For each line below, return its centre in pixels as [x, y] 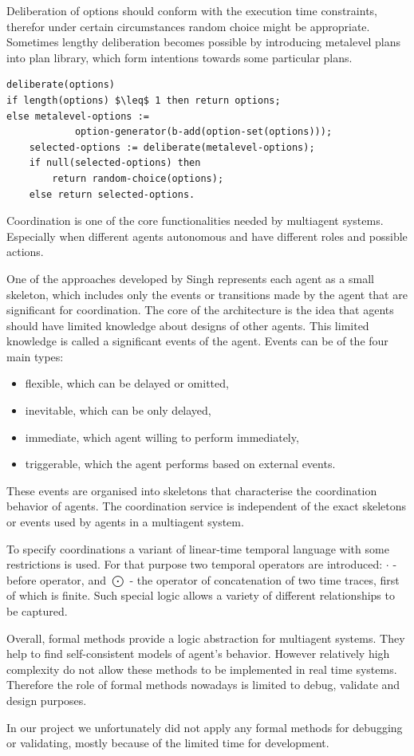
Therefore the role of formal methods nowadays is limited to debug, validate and [203, 685]
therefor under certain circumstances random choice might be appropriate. [188, 26]
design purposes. [47, 700]
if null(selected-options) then [115, 163]
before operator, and [56, 579]
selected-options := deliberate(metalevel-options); [172, 147]
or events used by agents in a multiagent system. [125, 522]
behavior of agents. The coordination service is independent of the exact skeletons [206, 506]
